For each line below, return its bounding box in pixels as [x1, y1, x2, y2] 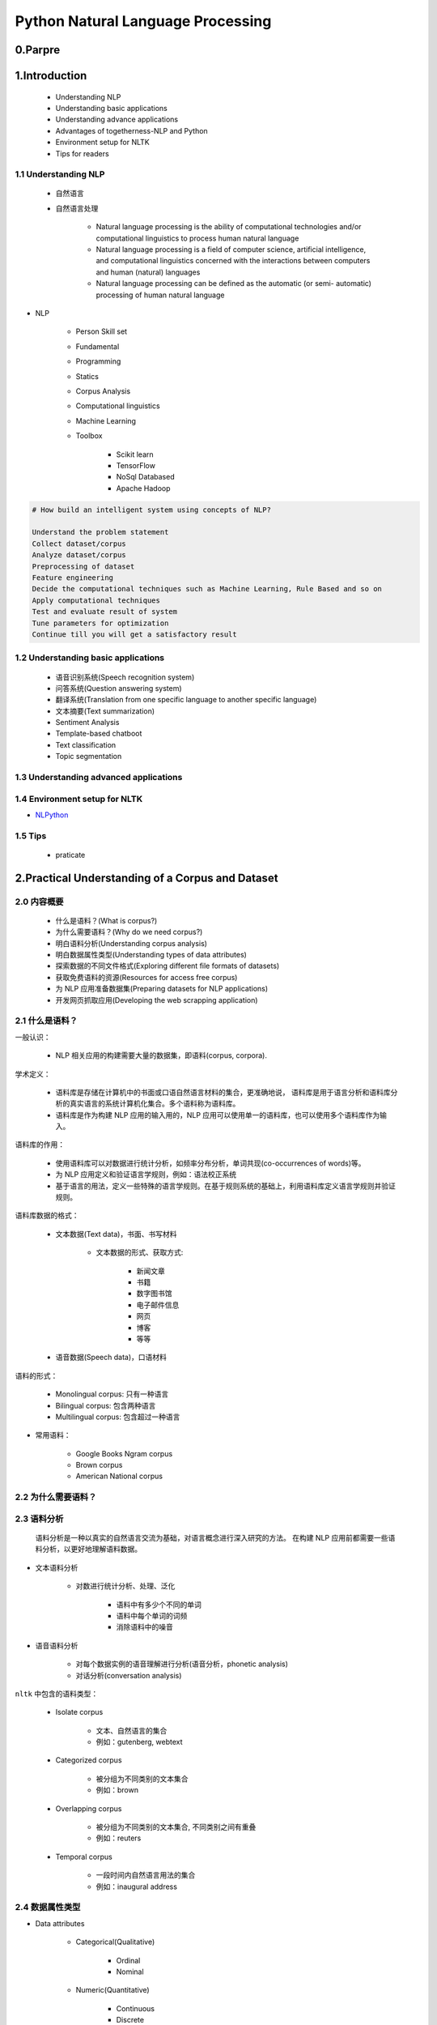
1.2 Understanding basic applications [15, 652, 165, 663]
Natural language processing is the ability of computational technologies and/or [95, 222, 362, 232]
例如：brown [95, 1785, 139, 1795]
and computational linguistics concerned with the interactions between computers [95, 256, 371, 266]
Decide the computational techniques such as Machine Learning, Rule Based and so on [32, 584, 382, 594]
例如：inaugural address [95, 1882, 178, 1891]
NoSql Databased [116, 472, 175, 482]
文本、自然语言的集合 [95, 1725, 168, 1735]
